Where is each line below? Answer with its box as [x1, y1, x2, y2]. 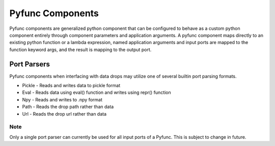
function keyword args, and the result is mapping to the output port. [9, 46, 152, 53]
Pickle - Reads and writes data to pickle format [22, 83, 121, 89]
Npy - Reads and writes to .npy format [22, 96, 103, 102]
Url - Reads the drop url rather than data [22, 111, 107, 117]
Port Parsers [9, 60, 50, 68]
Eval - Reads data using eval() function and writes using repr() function [22, 89, 172, 96]
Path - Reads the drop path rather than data [22, 104, 114, 110]
